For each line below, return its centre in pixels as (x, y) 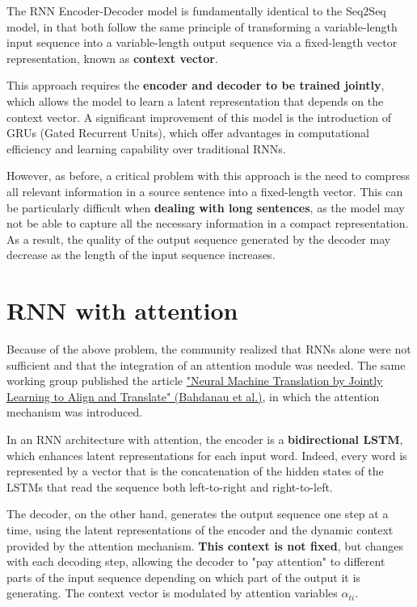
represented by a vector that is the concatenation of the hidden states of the (195, 471)
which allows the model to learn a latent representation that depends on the (195, 100)
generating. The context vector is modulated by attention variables (172, 593)
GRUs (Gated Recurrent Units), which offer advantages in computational (188, 133)
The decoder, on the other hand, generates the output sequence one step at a (198, 514)
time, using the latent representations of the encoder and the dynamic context (200, 529)
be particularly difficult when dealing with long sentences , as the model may (206, 207)
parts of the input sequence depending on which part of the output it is (183, 577)
